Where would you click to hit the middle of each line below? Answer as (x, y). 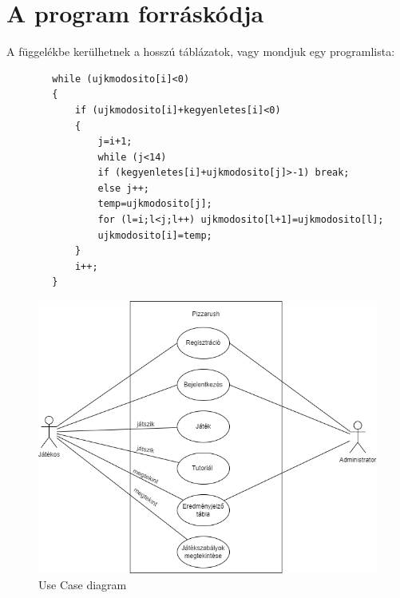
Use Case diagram (83, 585)
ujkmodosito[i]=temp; (155, 235)
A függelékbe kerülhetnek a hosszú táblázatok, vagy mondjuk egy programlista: (201, 51)
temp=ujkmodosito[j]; (155, 204)
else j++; (123, 188)
